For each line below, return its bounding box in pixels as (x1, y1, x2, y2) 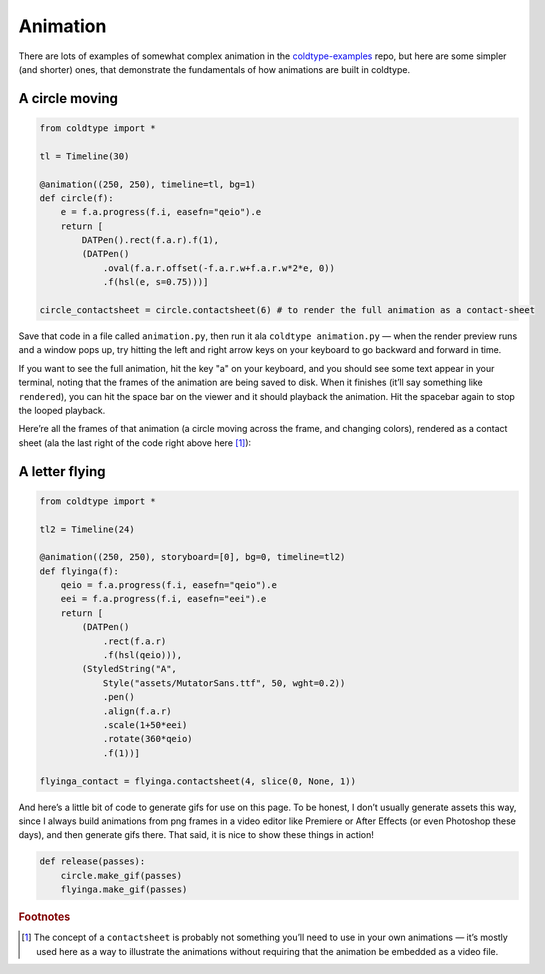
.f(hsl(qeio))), (102, 650, 183, 661)
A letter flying (18, 463, 106, 480)
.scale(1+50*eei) (102, 719, 188, 730)
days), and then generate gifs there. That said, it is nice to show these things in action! (18, 829, 374, 841)
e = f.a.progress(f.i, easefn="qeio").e (60, 206, 262, 218)
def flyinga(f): (39, 565, 120, 577)
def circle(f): (39, 192, 114, 204)
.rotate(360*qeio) (102, 733, 194, 745)
